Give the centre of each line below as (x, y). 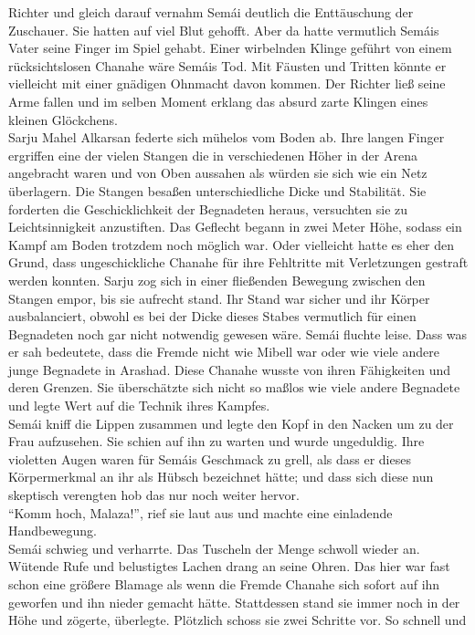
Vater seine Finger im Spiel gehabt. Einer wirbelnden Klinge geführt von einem (230, 48)
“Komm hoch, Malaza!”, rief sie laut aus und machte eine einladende (201, 512)
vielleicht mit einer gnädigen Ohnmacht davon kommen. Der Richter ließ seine (227, 83)
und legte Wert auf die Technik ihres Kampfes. (139, 406)
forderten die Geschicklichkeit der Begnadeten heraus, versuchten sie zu (208, 208)
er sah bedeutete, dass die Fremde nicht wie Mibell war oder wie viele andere (224, 352)
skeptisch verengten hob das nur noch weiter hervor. (154, 495)
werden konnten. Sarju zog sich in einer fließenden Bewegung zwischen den (217, 280)
